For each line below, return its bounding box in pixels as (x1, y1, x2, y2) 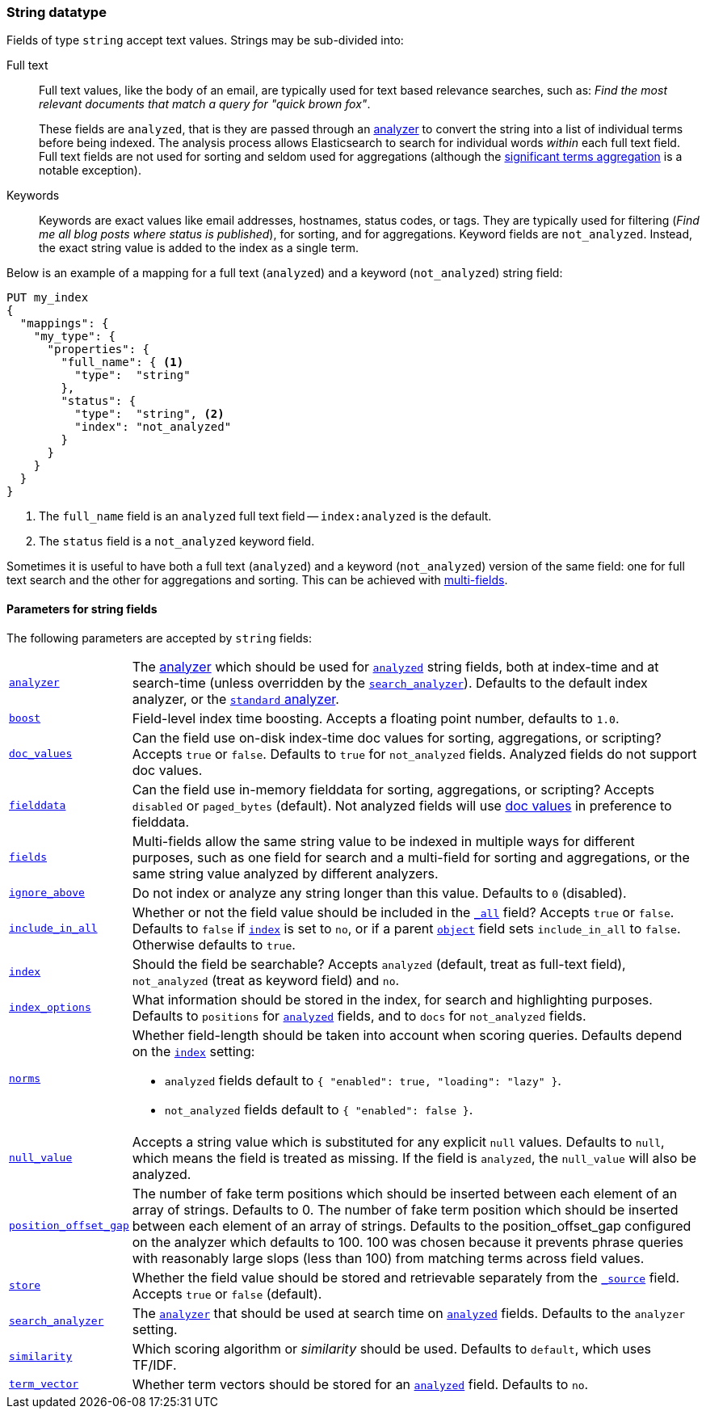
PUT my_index (6, 291, 89, 305)
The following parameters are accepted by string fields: (6, 630, 312, 645)
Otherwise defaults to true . (132, 936, 296, 953)
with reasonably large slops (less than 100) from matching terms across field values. (132, 1249, 645, 1266)
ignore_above (9, 886, 85, 899)
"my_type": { (33, 330, 116, 343)
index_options (9, 1001, 91, 1014)
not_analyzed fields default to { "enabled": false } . (164, 1101, 473, 1118)
